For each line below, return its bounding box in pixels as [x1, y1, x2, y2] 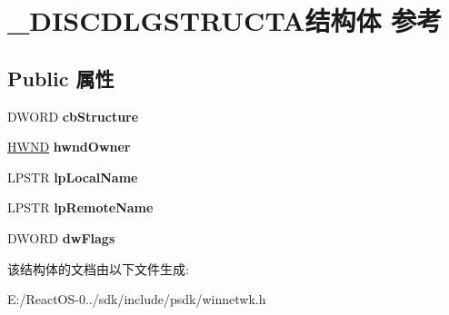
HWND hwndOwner [7, 137, 131, 156]
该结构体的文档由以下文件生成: [7, 259, 189, 278]
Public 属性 [7, 64, 115, 92]
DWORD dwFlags [7, 228, 115, 247]
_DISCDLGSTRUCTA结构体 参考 [7, 2, 443, 39]
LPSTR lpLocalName [7, 167, 138, 186]
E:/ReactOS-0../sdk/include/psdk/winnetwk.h [7, 290, 266, 309]
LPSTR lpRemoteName [7, 198, 154, 217]
